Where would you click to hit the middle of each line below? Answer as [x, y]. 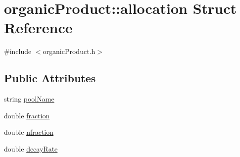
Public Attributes [50, 78]
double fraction [27, 115]
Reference [38, 27]
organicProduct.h [69, 51]
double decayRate [31, 148]
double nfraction [29, 132]
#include [18, 51]
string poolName [29, 99]
